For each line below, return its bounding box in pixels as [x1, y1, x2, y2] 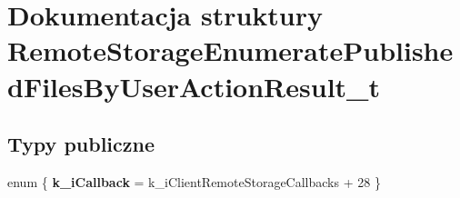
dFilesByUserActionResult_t [7, 67, 380, 104]
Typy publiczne [7, 130, 155, 158]
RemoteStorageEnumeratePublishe [7, 32, 454, 69]
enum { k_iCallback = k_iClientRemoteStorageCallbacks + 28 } [7, 172, 381, 191]
